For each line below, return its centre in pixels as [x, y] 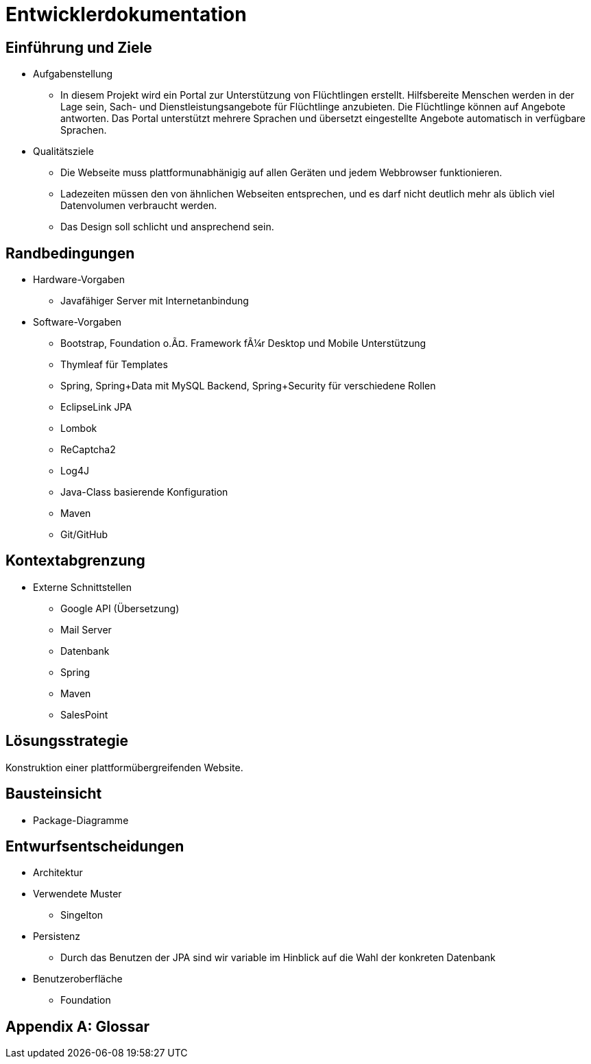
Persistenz [57, 936]
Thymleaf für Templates [114, 365]
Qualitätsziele [63, 152]
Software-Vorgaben [77, 322]
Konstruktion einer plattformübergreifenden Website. [124, 767]
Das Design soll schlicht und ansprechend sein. [167, 227]
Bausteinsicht [54, 794]
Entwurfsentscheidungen [95, 846]
